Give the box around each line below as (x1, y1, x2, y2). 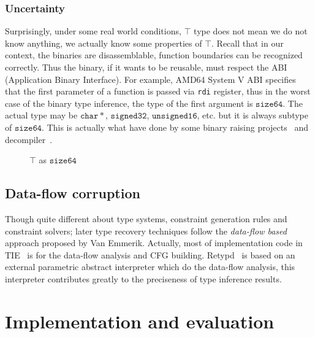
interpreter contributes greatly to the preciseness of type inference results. (5, 272, 282, 285)
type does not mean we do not (194, 25, 308, 37)
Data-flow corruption (5, 184, 140, 203)
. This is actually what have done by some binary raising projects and (42, 121, 308, 134)
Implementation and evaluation (5, 308, 275, 333)
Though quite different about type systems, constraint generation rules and (5, 212, 287, 225)
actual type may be (5, 109, 78, 122)
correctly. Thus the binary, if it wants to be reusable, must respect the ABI (5, 61, 287, 73)
